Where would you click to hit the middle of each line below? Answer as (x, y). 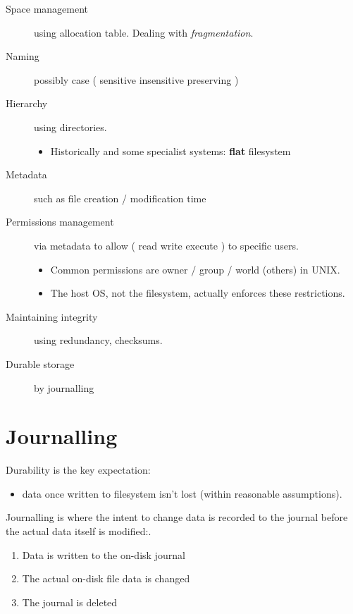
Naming (23, 56)
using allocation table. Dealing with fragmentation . (144, 32)
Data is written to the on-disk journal (104, 554)
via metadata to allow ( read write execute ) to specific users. (166, 245)
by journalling (64, 387)
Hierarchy (27, 103)
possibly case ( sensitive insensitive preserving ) (136, 79)
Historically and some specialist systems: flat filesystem (171, 151)
